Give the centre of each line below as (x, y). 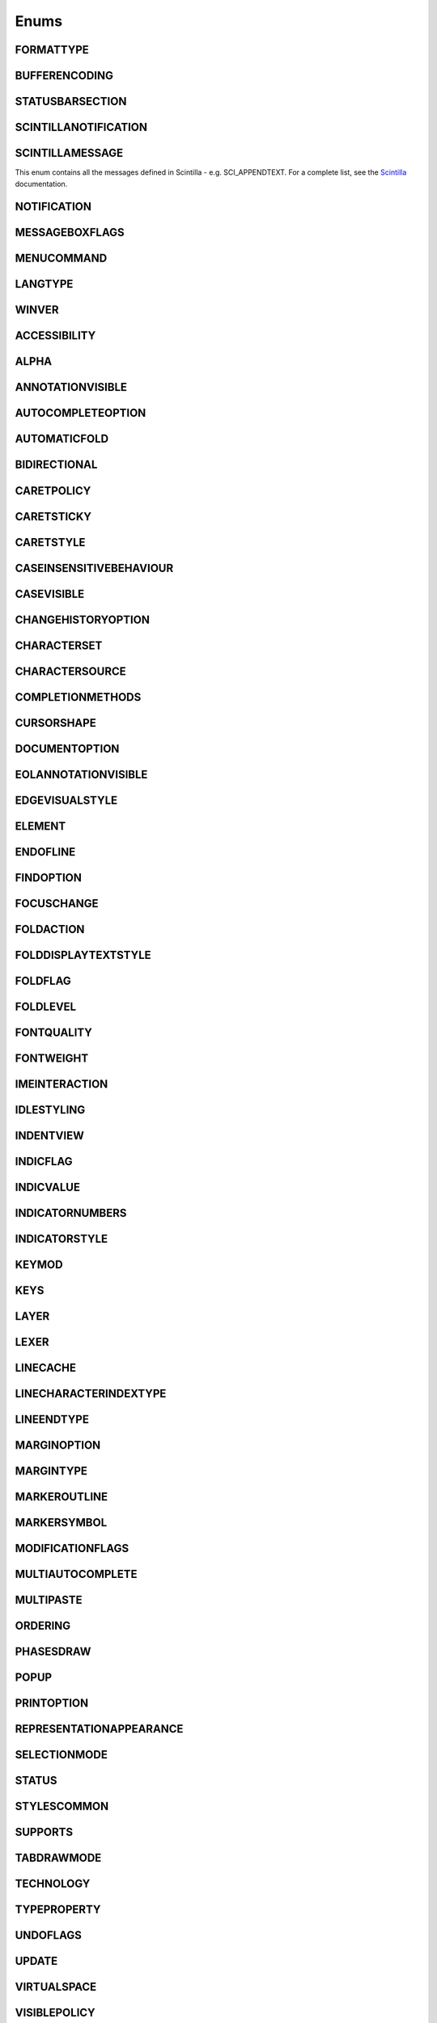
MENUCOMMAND (61, 259)
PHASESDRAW (53, 1652)
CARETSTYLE (50, 542)
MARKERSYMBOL (61, 1523)
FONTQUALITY (54, 1032)
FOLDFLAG (43, 980)
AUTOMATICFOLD (62, 439)
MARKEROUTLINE (62, 1497)
